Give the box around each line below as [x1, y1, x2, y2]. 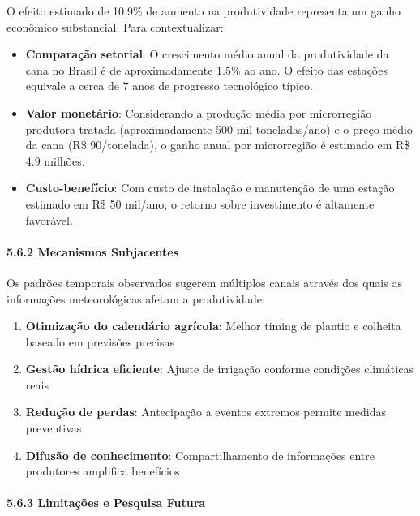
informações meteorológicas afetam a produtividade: [6, 290, 265, 307]
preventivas [25, 419, 82, 436]
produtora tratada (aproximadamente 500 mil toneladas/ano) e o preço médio [25, 120, 413, 137]
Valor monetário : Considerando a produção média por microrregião [25, 104, 372, 121]
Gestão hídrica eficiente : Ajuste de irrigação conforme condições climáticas [25, 360, 414, 377]
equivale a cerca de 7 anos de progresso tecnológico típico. [25, 77, 313, 94]
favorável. [25, 211, 73, 228]
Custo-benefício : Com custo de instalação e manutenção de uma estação [25, 179, 395, 196]
